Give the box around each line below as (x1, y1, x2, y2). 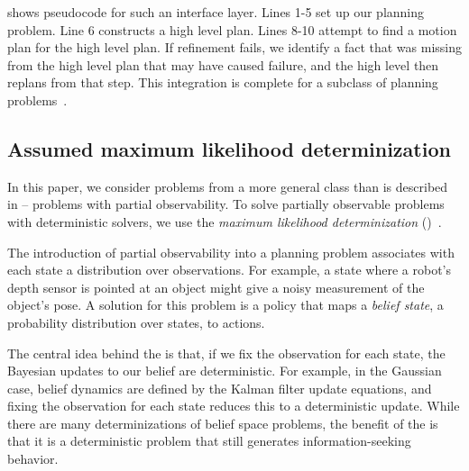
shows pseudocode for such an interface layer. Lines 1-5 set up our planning (7, 3, 425, 21)
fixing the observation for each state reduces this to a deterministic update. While (7, 396, 460, 415)
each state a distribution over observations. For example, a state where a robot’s (7, 260, 452, 279)
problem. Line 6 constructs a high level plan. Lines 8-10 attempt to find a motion (7, 20, 457, 39)
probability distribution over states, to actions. (7, 312, 265, 331)
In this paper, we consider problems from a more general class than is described (7, 177, 448, 195)
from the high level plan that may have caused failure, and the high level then (7, 55, 439, 74)
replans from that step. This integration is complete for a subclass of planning (7, 73, 438, 92)
